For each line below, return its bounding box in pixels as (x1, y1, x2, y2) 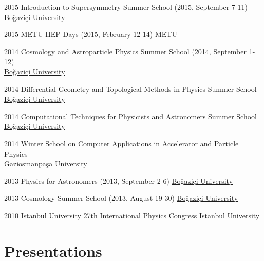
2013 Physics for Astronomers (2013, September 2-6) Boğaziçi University (4, 175, 233, 186)
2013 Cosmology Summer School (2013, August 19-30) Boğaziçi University (4, 193, 238, 203)
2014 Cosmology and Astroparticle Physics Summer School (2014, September (4, 46, 247, 57)
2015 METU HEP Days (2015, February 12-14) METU (4, 29, 177, 40)
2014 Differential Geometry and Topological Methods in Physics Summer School (4, 83, 257, 94)
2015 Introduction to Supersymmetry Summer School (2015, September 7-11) (4, 2, 248, 12)
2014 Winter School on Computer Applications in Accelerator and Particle (4, 138, 239, 148)
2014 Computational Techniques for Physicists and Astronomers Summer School (4, 110, 257, 121)
